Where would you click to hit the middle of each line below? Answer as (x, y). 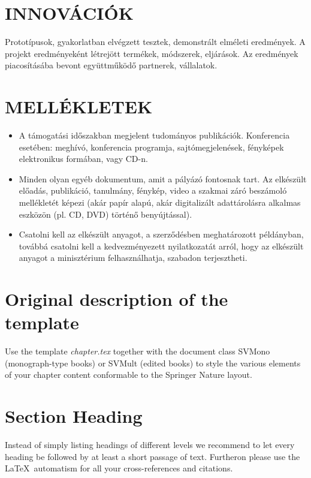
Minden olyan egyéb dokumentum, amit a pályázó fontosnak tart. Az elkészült (163, 178)
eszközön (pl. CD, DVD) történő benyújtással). (105, 214)
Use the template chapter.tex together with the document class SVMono (138, 351)
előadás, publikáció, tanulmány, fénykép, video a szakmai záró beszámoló (153, 190)
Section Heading (74, 416)
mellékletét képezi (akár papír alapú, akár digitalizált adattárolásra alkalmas (160, 202)
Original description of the (117, 299)
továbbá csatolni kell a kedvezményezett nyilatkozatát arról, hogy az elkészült (161, 246)
